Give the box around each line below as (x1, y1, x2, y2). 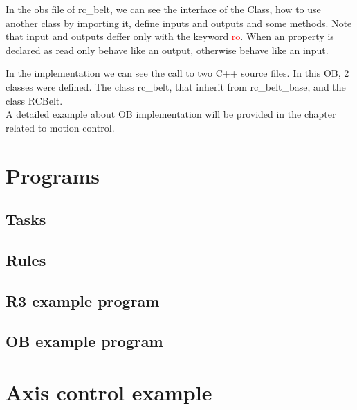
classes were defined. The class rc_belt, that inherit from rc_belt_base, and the (6, 79, 346, 93)
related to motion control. (6, 120, 115, 134)
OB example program (6, 330, 163, 352)
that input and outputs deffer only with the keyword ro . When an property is (6, 29, 334, 44)
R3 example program (6, 289, 160, 311)
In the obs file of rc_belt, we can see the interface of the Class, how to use (6, 2, 321, 16)
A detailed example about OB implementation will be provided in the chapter (6, 107, 336, 121)
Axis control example (6, 378, 212, 407)
